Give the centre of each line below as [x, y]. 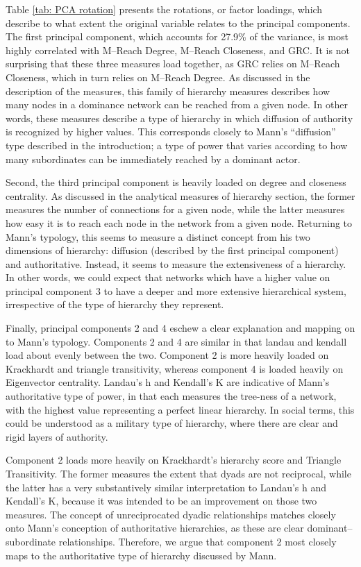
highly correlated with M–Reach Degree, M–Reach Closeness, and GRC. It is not [178, 50]
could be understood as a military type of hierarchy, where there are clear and [172, 423]
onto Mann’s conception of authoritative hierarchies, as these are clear [155, 528]
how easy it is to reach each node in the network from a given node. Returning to [179, 222]
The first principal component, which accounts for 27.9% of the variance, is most [177, 36]
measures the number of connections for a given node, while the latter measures [175, 209]
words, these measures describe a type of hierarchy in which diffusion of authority [179, 118]
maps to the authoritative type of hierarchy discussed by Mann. [141, 555]
